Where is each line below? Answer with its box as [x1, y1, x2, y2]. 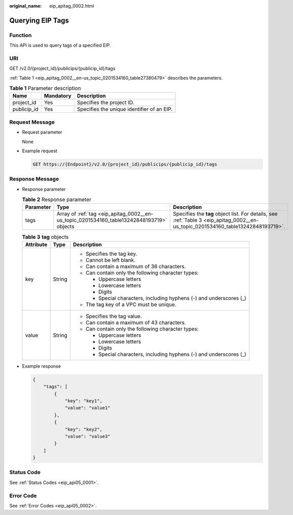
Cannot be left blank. [85, 256, 136, 263]
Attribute [25, 241, 48, 248]
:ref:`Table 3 [173, 217, 202, 224]
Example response [22, 363, 61, 369]
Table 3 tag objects [22, 233, 69, 241]
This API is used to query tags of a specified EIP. [9, 42, 111, 48]
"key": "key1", [64, 398, 102, 403]
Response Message [9, 176, 59, 183]
